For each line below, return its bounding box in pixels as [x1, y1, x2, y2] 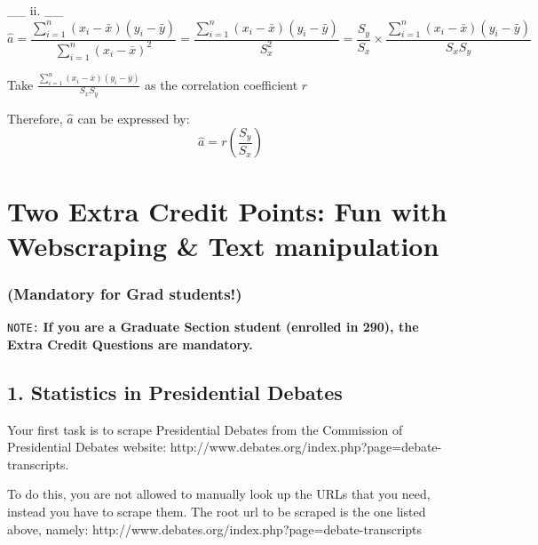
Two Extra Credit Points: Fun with [7, 192, 447, 228]
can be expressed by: [77, 108, 190, 127]
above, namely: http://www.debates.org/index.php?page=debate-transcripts [7, 519, 423, 538]
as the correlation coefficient [145, 75, 298, 93]
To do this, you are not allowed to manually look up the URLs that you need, [7, 485, 431, 503]
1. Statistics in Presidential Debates [7, 378, 343, 405]
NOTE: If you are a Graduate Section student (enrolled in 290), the [7, 317, 419, 336]
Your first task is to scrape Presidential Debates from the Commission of [7, 420, 403, 438]
